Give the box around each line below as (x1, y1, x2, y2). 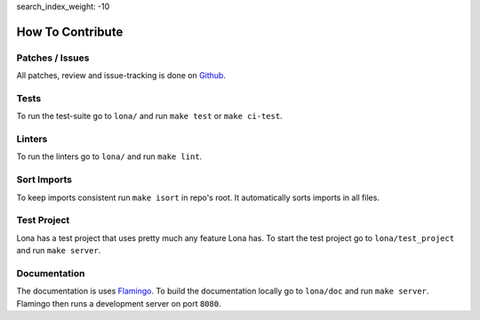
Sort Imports (16, 173, 73, 186)
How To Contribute (16, 24, 124, 39)
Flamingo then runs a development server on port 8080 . (16, 298, 221, 308)
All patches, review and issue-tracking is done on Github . (16, 70, 227, 81)
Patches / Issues (16, 52, 90, 64)
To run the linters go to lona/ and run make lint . (16, 151, 203, 162)
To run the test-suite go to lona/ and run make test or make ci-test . (16, 111, 284, 122)
